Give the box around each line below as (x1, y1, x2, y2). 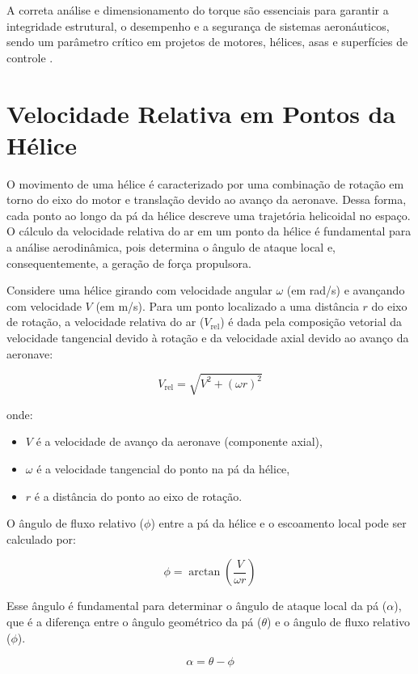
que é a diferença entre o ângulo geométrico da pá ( (6, 613, 262, 629)
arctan (188, 566, 221, 579)
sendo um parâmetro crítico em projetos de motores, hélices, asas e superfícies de (6, 33, 408, 50)
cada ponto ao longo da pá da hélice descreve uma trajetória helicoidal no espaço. (6, 206, 411, 223)
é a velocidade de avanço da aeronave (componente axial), (36, 433, 323, 450)
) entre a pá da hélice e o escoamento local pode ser (150, 515, 407, 532)
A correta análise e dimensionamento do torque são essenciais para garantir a (6, 2, 389, 18)
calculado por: (6, 530, 77, 547)
